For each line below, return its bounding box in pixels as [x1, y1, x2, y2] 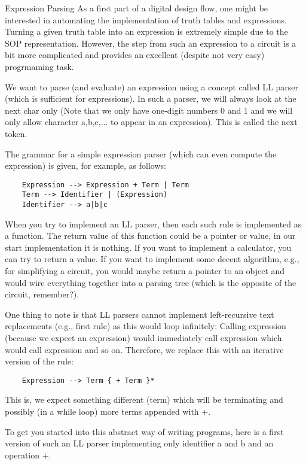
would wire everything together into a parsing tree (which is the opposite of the [5, 276, 296, 288]
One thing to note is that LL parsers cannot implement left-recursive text [5, 308, 274, 320]
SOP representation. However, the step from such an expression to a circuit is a [5, 37, 296, 49]
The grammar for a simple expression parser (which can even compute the [5, 147, 277, 160]
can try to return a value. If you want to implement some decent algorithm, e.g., [5, 253, 299, 265]
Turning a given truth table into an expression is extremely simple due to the [5, 25, 288, 38]
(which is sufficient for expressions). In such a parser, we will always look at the [5, 92, 296, 105]
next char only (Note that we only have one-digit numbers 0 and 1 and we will [5, 104, 293, 116]
